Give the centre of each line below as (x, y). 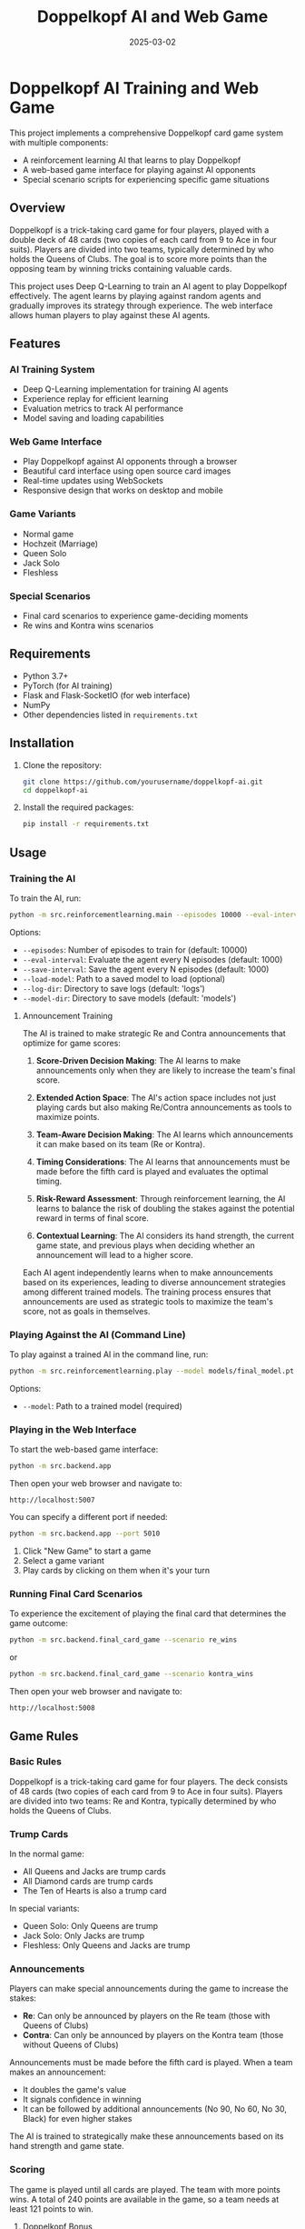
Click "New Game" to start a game (87, 1551)
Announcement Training (68, 1015)
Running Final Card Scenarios (76, 1594)
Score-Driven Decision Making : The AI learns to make (138, 1060)
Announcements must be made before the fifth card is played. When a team (151, 2063)
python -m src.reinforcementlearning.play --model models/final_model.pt (152, 1371)
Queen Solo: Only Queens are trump (90, 1926)
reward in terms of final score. (93, 1218)
